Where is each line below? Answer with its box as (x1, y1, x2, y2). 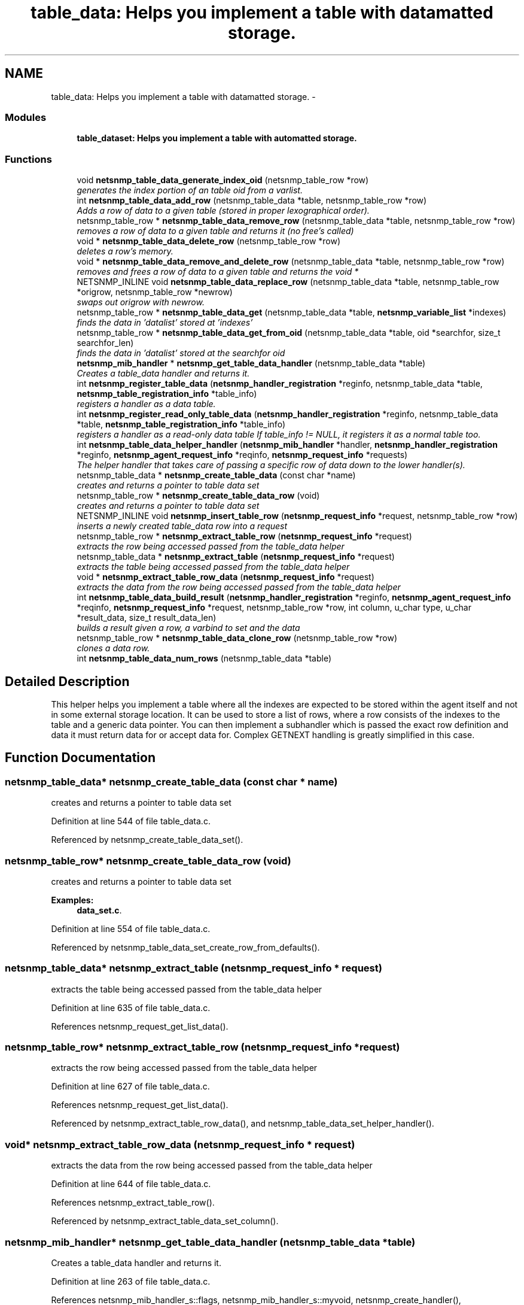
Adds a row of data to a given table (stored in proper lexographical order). (77, 205, 370, 216)
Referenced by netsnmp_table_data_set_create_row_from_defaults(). (51, 942, 320, 952)
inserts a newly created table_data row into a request (77, 521, 288, 532)
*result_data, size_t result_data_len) (77, 612, 217, 623)
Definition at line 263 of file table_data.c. (51, 1276, 211, 1286)
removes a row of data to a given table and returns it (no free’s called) (77, 226, 354, 236)
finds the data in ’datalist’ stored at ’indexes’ (77, 317, 253, 328)
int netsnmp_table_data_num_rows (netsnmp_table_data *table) (77, 653, 331, 664)
